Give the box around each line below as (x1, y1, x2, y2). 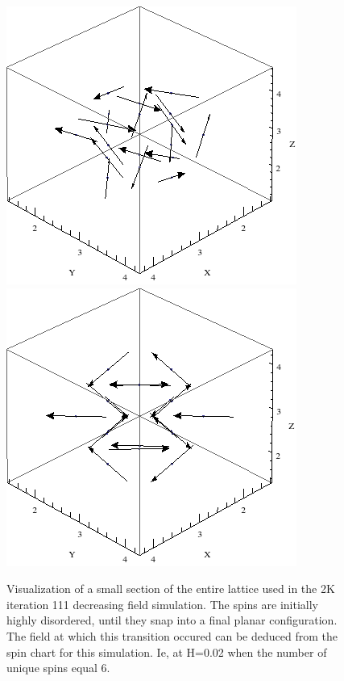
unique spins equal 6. (6, 659, 110, 676)
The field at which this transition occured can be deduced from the (6, 627, 338, 644)
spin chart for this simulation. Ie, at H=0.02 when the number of (6, 643, 327, 660)
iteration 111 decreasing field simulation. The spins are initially (6, 595, 319, 612)
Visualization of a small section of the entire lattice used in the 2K (6, 580, 335, 597)
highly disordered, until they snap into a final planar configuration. (6, 612, 338, 628)
